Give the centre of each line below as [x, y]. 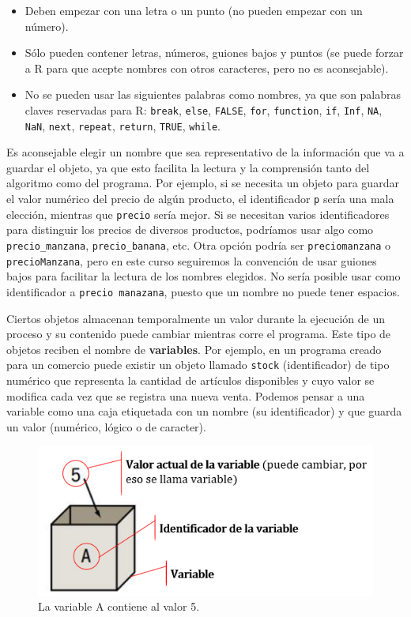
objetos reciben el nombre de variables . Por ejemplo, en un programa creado [194, 349]
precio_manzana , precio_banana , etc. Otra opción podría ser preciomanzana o [199, 245]
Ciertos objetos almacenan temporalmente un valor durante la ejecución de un [196, 318]
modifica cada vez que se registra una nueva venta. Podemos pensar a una [186, 395]
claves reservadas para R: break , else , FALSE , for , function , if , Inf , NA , [204, 109]
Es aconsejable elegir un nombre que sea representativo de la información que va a [205, 152]
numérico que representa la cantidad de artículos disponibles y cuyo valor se [190, 380]
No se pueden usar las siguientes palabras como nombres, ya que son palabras [213, 94]
